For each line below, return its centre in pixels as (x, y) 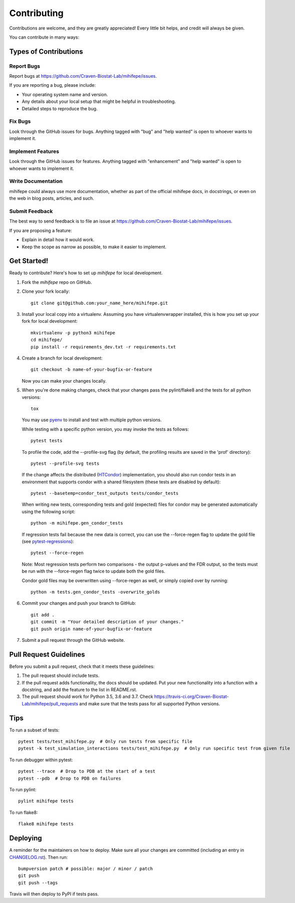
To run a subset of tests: (34, 730)
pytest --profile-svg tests (65, 463)
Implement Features (34, 151)
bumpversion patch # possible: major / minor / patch (85, 868)
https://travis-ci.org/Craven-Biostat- (191, 696)
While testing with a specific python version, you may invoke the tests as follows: (105, 429)
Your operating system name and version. (65, 94)
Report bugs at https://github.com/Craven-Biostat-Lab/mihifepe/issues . (83, 76)
